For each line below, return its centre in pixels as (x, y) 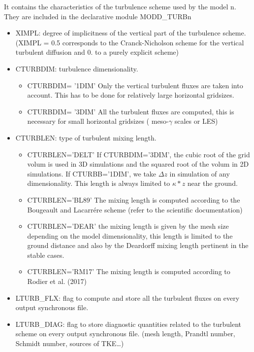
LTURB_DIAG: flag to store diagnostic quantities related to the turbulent (128, 324)
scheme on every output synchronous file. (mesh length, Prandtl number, (125, 334)
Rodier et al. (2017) (57, 281)
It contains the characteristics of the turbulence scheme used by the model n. (120, 6)
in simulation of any (200, 173)
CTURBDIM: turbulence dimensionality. (77, 68)
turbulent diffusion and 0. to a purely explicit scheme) (97, 52)
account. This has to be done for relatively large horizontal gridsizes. (131, 95)
